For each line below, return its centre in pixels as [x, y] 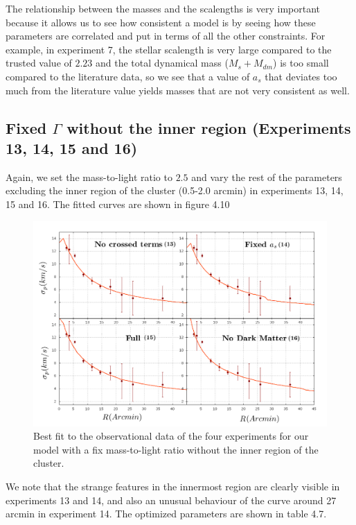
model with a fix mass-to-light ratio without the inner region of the [176, 449]
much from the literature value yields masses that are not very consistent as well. [178, 90]
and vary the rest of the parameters [267, 177]
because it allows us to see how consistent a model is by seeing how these [161, 22]
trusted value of [39, 63]
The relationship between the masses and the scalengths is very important [163, 8]
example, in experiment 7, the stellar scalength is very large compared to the [169, 49]
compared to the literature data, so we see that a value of [128, 76]
